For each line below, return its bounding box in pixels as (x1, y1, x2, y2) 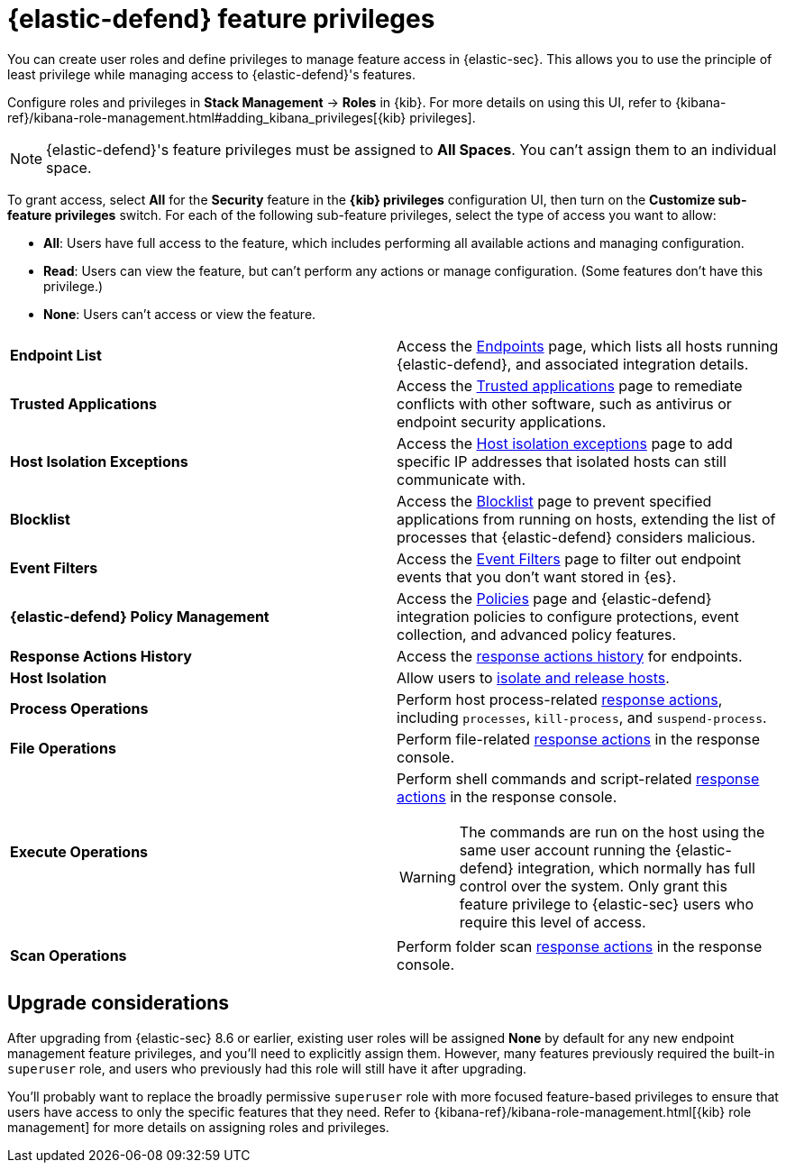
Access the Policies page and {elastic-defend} (397, 589, 712, 608)
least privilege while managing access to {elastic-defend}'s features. (7, 66, 416, 82)
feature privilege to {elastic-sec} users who (459, 894, 754, 913)
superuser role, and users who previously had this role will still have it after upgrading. (7, 1060, 527, 1076)
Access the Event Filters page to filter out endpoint (397, 549, 742, 568)
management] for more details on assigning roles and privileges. (7, 1119, 389, 1135)
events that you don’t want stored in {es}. (397, 567, 677, 586)
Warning (399, 867, 456, 886)
